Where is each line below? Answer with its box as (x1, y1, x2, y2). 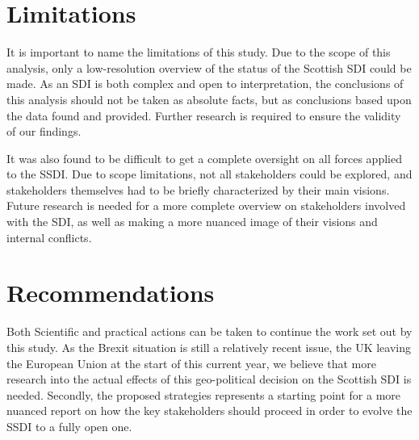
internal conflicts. (6, 228, 92, 245)
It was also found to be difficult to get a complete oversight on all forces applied (6, 149, 402, 166)
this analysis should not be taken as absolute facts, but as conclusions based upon (6, 90, 412, 107)
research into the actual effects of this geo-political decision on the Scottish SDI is (6, 371, 412, 388)
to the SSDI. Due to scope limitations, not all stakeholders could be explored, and (6, 166, 413, 182)
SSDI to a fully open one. (6, 417, 132, 434)
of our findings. (6, 123, 82, 140)
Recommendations (6, 276, 215, 309)
